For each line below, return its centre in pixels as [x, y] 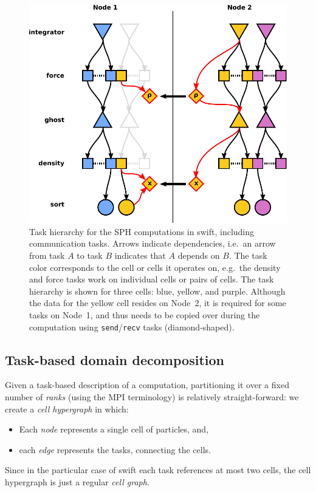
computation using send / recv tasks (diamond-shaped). [132, 326]
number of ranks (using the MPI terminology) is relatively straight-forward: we [152, 396]
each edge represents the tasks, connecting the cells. [115, 449]
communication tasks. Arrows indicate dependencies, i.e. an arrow [153, 243]
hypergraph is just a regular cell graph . [77, 481]
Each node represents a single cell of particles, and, [114, 429]
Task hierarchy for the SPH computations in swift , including [142, 231]
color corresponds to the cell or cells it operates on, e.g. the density [155, 267]
